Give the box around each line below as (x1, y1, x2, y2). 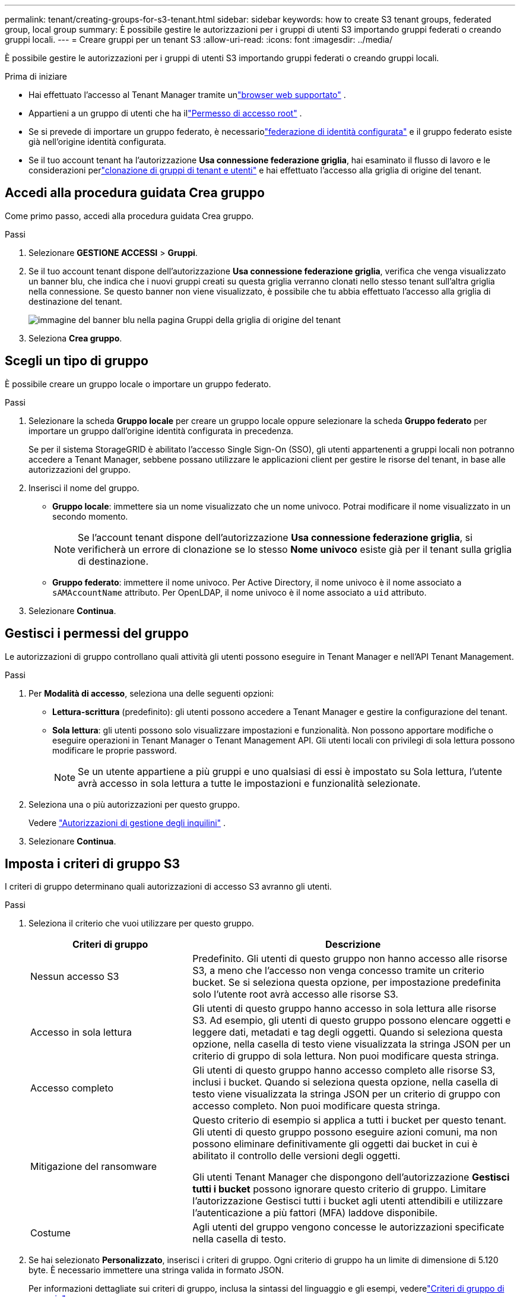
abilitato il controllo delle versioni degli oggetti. (192, 1150, 401, 1162)
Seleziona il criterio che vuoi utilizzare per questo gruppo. (28, 918, 254, 929)
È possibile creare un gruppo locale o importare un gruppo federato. (5, 378, 271, 389)
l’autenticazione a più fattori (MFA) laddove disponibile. (192, 1207, 438, 1219)
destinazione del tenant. (28, 296, 122, 306)
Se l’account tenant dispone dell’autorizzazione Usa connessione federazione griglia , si (78, 531, 473, 543)
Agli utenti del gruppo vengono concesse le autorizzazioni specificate (192, 1221, 505, 1233)
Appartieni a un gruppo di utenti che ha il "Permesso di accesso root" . (28, 108, 302, 118)
